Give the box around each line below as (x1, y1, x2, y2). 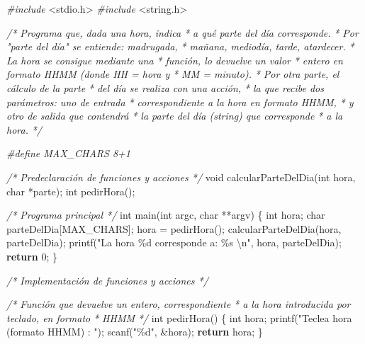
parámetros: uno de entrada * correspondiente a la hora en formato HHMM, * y (6, 94, 354, 109)
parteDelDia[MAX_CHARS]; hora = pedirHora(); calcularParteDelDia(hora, (6, 221, 342, 236)
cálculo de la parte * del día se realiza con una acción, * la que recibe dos (6, 80, 324, 95)
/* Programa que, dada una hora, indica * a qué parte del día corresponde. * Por (6, 25, 359, 40)
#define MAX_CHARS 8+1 (6, 146, 130, 161)
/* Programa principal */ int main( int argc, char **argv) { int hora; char (6, 207, 325, 222)
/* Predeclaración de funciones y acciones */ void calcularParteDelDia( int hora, (6, 169, 356, 184)
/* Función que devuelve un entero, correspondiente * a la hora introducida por (6, 297, 351, 311)
